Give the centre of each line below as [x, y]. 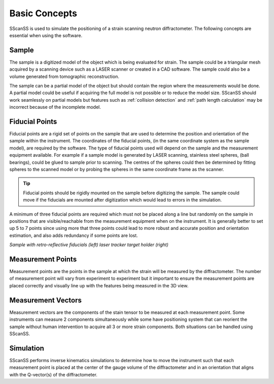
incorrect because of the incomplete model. [55, 107]
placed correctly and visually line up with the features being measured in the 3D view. [99, 285]
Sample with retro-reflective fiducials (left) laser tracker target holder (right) [89, 245]
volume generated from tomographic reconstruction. [64, 76]
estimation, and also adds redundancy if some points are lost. [74, 235]
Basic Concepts [43, 13]
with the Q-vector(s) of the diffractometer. [53, 374]
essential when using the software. [46, 35]
